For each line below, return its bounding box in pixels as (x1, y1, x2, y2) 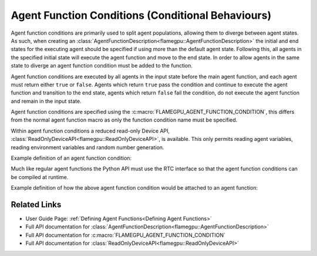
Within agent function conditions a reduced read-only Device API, (11, 127, 170, 134)
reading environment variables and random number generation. (11, 144, 164, 151)
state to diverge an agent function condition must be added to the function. (11, 62, 193, 69)
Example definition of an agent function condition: (11, 154, 132, 161)
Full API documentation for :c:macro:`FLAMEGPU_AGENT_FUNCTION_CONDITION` (25, 231, 225, 238)
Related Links (11, 200, 62, 210)
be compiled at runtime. (11, 173, 69, 180)
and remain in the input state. (11, 97, 82, 105)
